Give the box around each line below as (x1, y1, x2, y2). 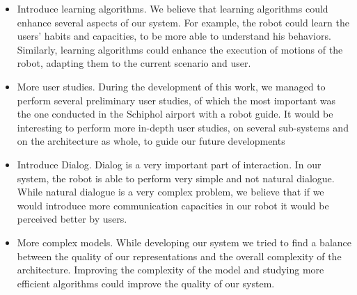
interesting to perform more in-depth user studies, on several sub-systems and (17, 120, 349, 134)
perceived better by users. (17, 212, 127, 226)
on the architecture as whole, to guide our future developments (17, 134, 285, 148)
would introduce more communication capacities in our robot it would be (17, 198, 329, 212)
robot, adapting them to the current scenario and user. (17, 56, 251, 70)
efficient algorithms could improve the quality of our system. (17, 276, 275, 290)
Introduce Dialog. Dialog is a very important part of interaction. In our (17, 157, 322, 171)
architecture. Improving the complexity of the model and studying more (17, 262, 324, 277)
